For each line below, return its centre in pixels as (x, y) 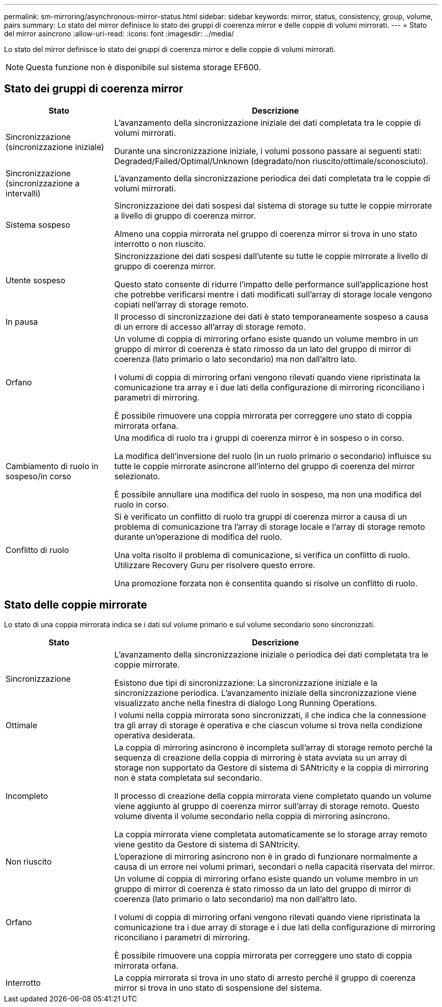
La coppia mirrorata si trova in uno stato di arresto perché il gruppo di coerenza (265, 977)
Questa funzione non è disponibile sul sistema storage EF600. (143, 67)
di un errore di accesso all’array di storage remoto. (210, 326)
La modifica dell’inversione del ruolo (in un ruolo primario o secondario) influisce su (273, 456)
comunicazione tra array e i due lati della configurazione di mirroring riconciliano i (269, 387)
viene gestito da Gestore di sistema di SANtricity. (207, 844)
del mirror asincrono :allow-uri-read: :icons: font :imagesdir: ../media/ (119, 34)
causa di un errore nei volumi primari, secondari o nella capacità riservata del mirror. (274, 866)
